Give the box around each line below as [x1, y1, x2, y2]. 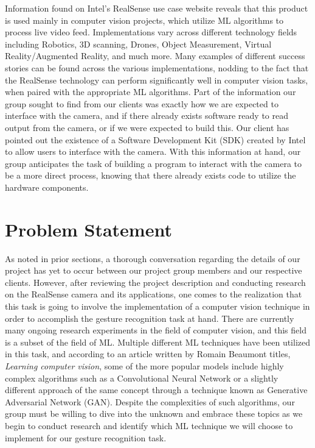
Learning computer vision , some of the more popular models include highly [5, 359, 284, 372]
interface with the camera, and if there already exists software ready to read [5, 109, 288, 122]
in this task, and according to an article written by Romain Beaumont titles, [5, 347, 291, 360]
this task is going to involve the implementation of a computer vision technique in [5, 300, 310, 312]
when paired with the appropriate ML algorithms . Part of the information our [5, 85, 296, 98]
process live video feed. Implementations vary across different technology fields [5, 26, 297, 38]
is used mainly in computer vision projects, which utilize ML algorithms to [5, 13, 284, 26]
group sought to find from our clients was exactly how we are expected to [5, 97, 279, 110]
